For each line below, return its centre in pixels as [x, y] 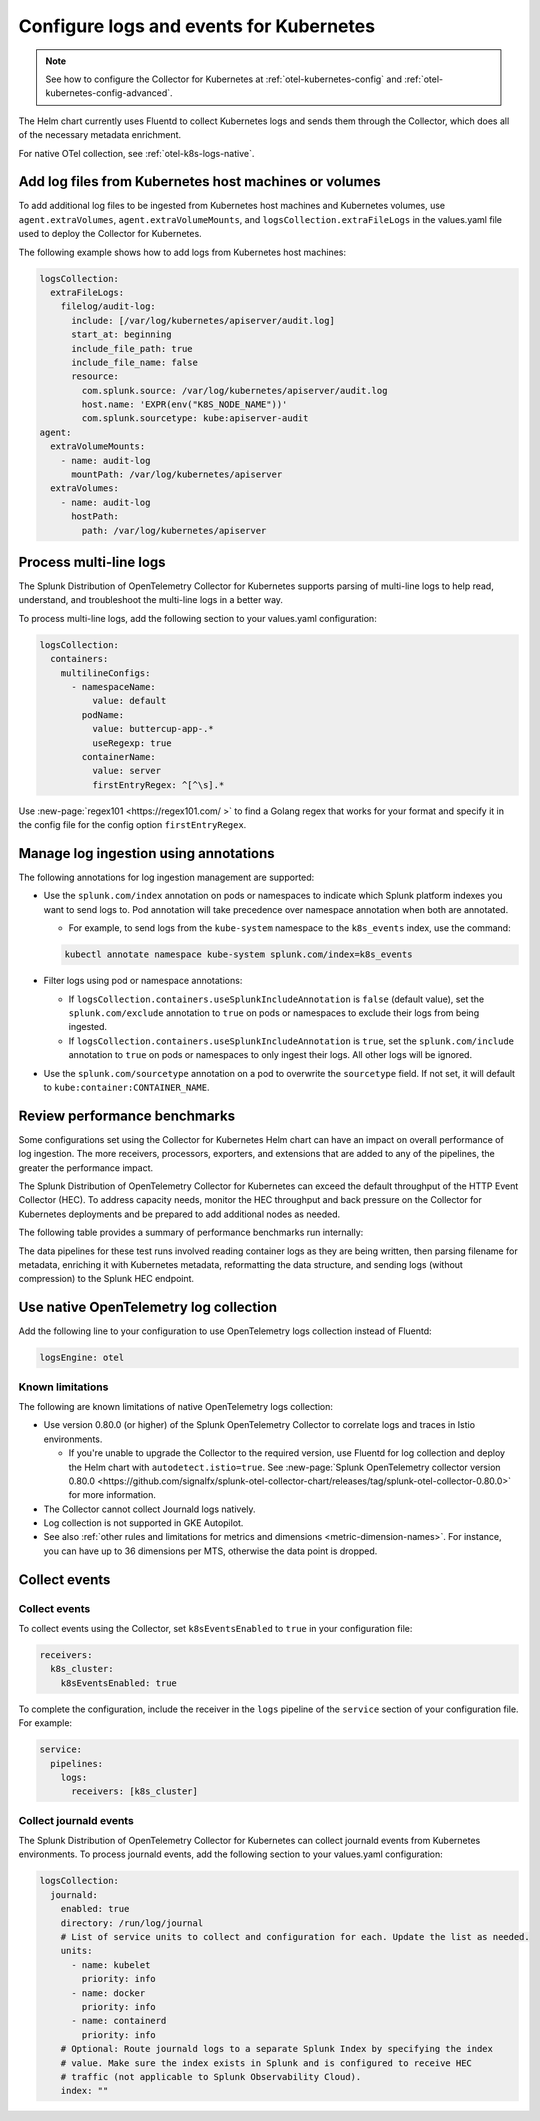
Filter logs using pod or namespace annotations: [143, 981]
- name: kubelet [111, 1964]
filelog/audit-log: [108, 306]
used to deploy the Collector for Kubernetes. [110, 234]
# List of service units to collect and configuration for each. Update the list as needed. [295, 1936]
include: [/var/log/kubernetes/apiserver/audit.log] [203, 320]
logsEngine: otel [82, 1358]
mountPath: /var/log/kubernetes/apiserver [177, 474]
